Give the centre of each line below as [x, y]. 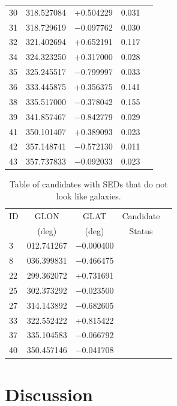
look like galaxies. [88, 195]
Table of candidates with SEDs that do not [88, 184]
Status [141, 230]
